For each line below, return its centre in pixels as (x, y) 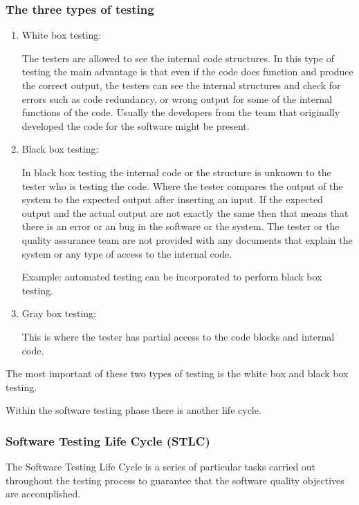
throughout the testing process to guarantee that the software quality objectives (175, 480)
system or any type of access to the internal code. (127, 253)
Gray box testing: (59, 313)
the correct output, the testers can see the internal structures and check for (181, 85)
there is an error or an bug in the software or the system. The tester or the (181, 226)
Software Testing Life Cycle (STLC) (108, 440)
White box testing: (62, 35)
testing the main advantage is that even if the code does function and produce (187, 72)
